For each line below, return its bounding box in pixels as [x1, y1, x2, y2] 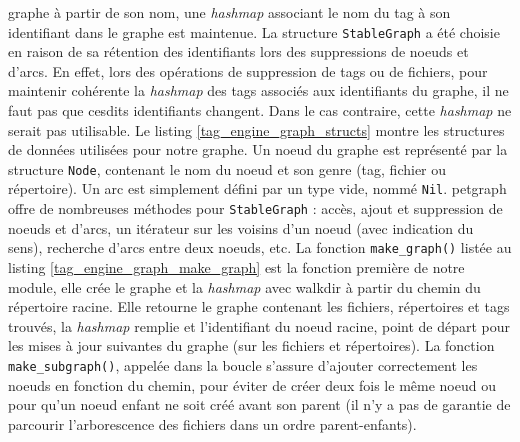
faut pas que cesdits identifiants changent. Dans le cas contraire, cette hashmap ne [8, 100, 512, 121]
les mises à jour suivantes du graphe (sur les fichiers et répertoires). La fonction [8, 335, 495, 356]
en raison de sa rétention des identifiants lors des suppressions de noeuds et [8, 41, 469, 62]
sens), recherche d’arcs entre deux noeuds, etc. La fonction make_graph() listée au [8, 237, 512, 258]
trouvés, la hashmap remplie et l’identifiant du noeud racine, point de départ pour [8, 315, 511, 336]
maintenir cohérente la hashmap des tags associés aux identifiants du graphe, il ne [8, 80, 509, 101]
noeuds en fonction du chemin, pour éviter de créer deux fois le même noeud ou [8, 374, 496, 395]
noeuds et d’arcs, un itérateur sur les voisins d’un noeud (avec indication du [8, 217, 474, 238]
